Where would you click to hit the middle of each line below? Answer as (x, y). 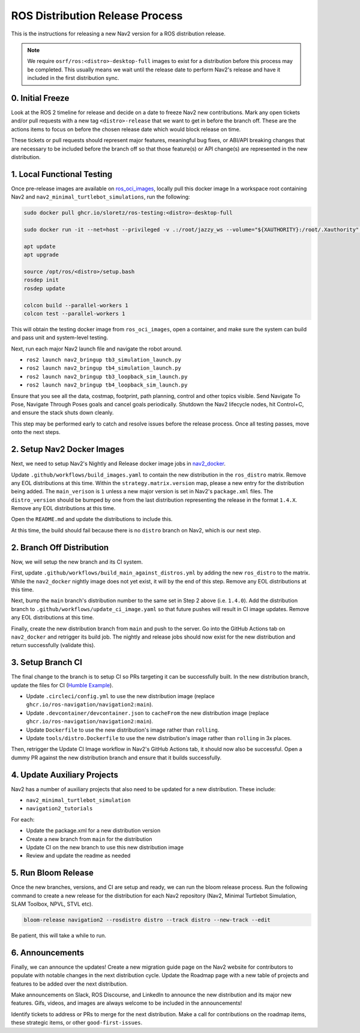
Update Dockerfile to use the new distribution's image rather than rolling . (123, 730)
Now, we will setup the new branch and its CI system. (77, 562)
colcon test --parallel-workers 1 (74, 313)
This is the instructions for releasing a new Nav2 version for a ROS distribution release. (118, 34)
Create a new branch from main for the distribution (89, 839)
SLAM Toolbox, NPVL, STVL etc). (52, 904)
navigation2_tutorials (59, 809)
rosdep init (41, 280)
